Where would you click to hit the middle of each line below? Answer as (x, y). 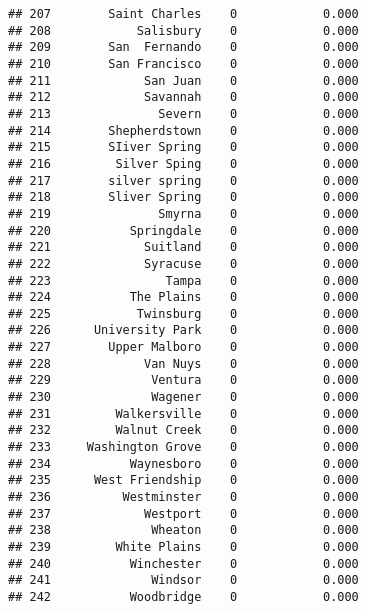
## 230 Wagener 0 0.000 (183, 397)
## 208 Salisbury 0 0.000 (183, 30)
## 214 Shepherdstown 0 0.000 (183, 130)
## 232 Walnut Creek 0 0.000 (183, 430)
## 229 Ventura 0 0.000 (183, 380)
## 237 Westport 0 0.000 (183, 513)
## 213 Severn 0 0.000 (183, 113)
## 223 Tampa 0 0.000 (183, 280)
